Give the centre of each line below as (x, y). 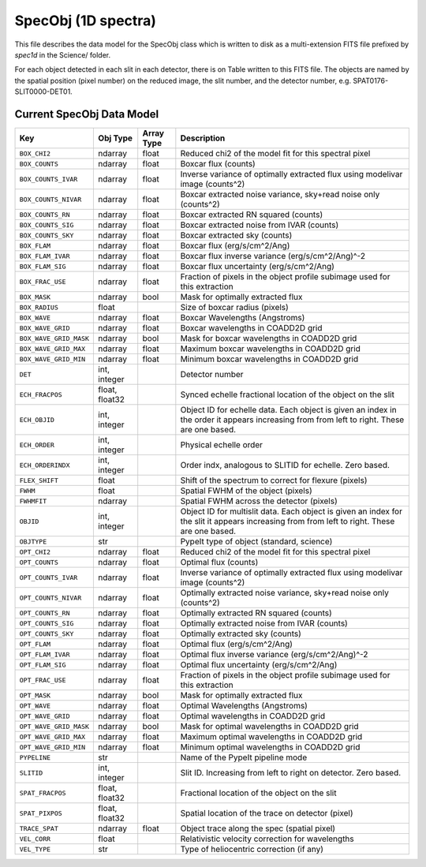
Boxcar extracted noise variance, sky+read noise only (280, 195)
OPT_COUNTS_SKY (47, 634)
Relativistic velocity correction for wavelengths (267, 839)
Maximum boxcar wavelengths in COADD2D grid (270, 349)
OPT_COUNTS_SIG (47, 623)
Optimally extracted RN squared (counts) (256, 613)
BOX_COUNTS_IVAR (49, 179)
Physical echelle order (222, 445)
